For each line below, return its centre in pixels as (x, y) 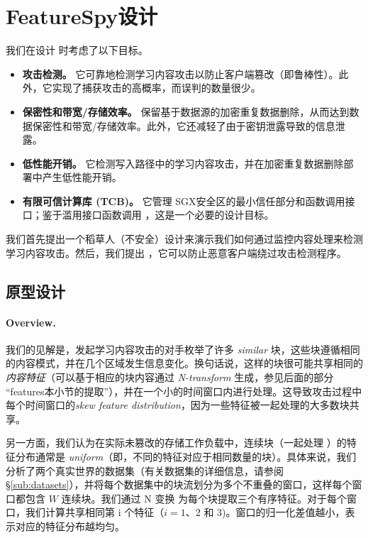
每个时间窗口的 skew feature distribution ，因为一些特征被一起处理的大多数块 (178, 405)
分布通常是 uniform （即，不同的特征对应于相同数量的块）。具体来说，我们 (186, 456)
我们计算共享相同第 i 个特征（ (95, 512)
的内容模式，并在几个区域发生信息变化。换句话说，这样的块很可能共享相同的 (184, 363)
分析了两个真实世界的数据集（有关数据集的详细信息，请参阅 (145, 470)
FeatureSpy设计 (82, 16)
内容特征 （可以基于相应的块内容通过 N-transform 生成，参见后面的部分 (170, 377)
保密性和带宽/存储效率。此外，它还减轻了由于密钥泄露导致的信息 (184, 125)
